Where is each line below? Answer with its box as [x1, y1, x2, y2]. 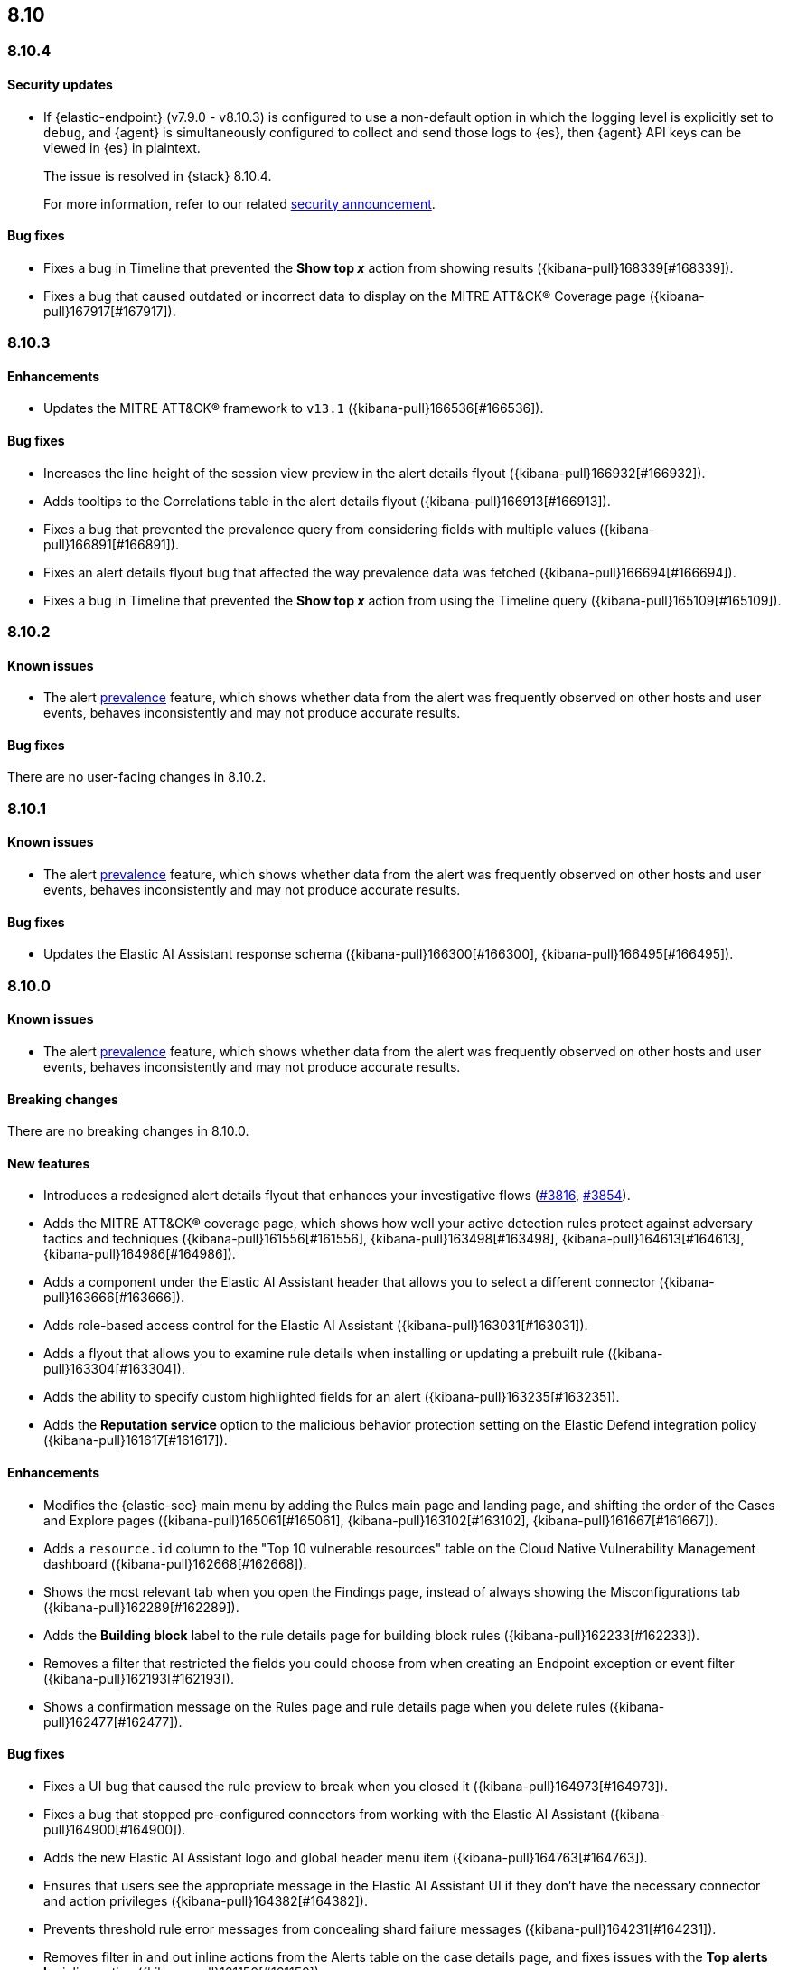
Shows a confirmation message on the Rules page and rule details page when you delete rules [43, 1698, 606, 1714]
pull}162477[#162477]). [43, 1713, 183, 1730]
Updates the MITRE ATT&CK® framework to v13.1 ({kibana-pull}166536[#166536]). [43, 400, 544, 417]
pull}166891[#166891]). [43, 536, 180, 552]
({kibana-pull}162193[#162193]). [43, 1670, 234, 1686]
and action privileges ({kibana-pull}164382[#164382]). [43, 1892, 368, 1909]
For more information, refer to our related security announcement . [43, 195, 436, 211]
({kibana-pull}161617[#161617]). [43, 1432, 228, 1449]
